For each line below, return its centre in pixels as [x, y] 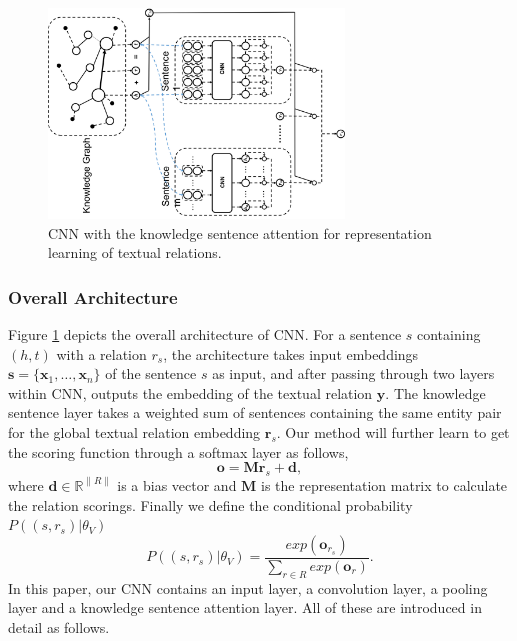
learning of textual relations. [135, 252]
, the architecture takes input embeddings [291, 353]
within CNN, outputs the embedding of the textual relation [190, 392]
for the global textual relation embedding [134, 431]
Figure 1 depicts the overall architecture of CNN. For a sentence [205, 334]
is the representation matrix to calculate [384, 484]
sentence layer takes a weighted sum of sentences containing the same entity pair [255, 412]
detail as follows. [59, 626]
